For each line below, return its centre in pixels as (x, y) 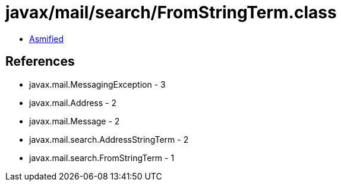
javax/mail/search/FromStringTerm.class (171, 12)
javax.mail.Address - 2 (73, 102)
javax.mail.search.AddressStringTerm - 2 (109, 139)
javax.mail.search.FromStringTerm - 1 (102, 158)
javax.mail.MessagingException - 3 (97, 84)
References (40, 62)
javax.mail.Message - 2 (75, 121)
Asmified (47, 39)
